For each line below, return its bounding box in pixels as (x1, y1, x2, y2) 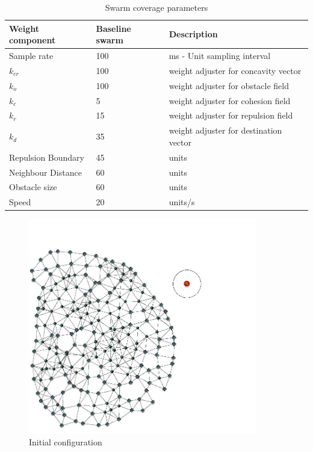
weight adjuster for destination (169, 124, 282, 137)
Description (169, 28, 218, 40)
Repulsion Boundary (9, 150, 84, 163)
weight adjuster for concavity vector (169, 64, 302, 76)
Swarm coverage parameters (105, 1, 208, 13)
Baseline (96, 22, 131, 34)
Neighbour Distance (9, 166, 82, 178)
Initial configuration (29, 436, 102, 448)
